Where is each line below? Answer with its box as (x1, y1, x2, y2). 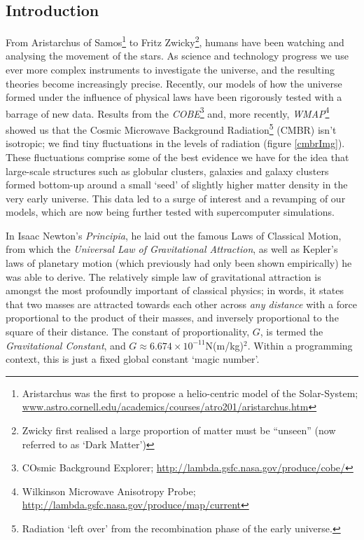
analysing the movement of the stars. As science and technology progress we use (6, 48, 349, 63)
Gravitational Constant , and (6, 338, 126, 352)
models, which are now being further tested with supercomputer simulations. (6, 205, 335, 219)
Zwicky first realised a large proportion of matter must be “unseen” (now (22, 423, 336, 438)
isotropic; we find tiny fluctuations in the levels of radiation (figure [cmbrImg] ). (6, 136, 345, 151)
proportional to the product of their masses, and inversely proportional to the (6, 310, 339, 325)
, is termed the (260, 324, 323, 339)
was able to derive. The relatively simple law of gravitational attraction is (6, 269, 321, 284)
